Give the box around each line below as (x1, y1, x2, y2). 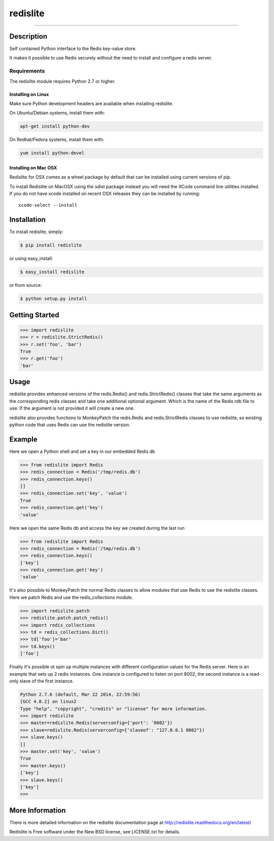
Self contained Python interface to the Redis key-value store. (9, 46, 137, 52)
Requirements (9, 68, 45, 75)
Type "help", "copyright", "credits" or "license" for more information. (20, 706, 208, 712)
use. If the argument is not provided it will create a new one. (9, 405, 135, 412)
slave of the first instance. (19, 678, 74, 684)
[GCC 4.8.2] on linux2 (20, 699, 77, 705)
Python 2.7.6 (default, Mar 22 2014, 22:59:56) (20, 691, 141, 697)
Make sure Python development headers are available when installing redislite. (9, 100, 174, 106)
